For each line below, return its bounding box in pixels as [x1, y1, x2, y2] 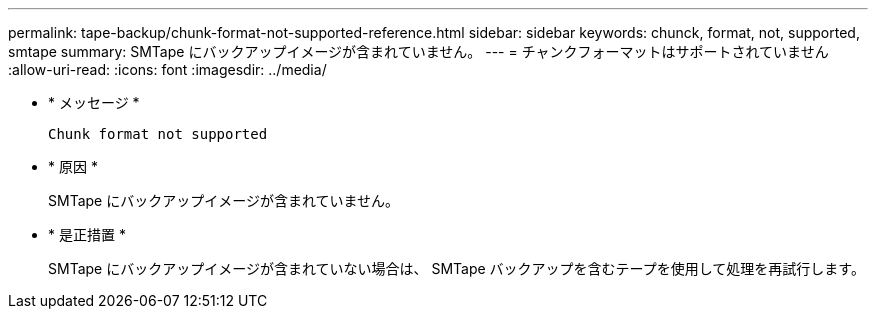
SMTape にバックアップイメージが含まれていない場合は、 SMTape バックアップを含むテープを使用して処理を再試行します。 [48, 260, 865, 277]
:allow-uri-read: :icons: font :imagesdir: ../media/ [8, 61, 327, 78]
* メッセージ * [48, 94, 140, 111]
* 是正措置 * [48, 226, 126, 243]
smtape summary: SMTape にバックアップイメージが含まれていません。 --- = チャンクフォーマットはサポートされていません [8, 43, 829, 60]
